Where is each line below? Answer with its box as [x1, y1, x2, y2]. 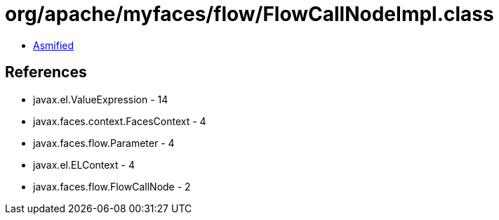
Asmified [33, 39, 74, 51]
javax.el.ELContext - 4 [33, 158, 135, 171]
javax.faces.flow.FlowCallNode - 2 [33, 180, 191, 193]
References [5, 63, 87, 82]
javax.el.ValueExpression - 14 [33, 93, 168, 105]
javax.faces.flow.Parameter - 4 [33, 136, 175, 149]
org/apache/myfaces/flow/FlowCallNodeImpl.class [5, 2, 494, 26]
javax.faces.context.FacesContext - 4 [33, 115, 206, 127]
